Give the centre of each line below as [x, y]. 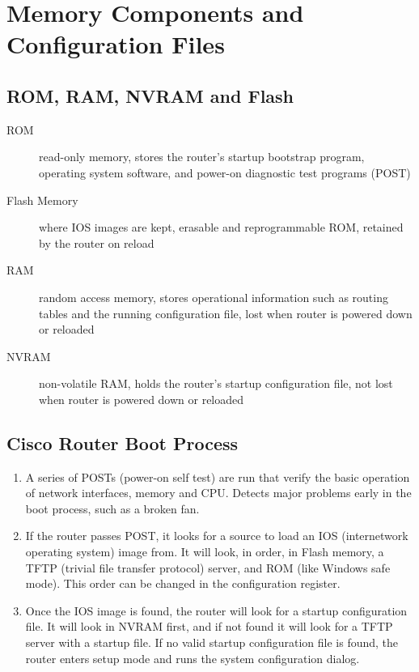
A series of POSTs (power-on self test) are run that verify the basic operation [218, 476]
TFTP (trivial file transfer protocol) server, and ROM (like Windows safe [208, 567]
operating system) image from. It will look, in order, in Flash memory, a [205, 552]
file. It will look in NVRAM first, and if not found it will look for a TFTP [209, 626]
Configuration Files [116, 44]
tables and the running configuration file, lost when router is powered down [226, 313]
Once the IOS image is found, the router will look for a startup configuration [216, 610]
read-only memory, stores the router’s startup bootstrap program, [202, 157]
